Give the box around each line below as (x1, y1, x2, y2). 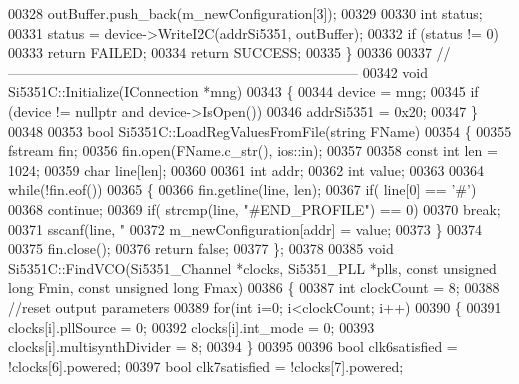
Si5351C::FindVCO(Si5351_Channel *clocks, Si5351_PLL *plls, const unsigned (8, 257, 497, 278)
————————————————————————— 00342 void (8, 61, 429, 82)
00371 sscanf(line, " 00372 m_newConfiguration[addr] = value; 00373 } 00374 (8, 218, 483, 239)
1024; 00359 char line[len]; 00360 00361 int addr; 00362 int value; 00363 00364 (8, 159, 485, 180)
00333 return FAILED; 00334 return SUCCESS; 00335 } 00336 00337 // (8, 42, 451, 63)
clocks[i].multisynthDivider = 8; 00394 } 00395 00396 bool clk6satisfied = (8, 336, 458, 357)
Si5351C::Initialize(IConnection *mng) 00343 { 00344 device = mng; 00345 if (8, 81, 479, 102)
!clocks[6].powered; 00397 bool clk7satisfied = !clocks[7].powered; (8, 355, 404, 376)
